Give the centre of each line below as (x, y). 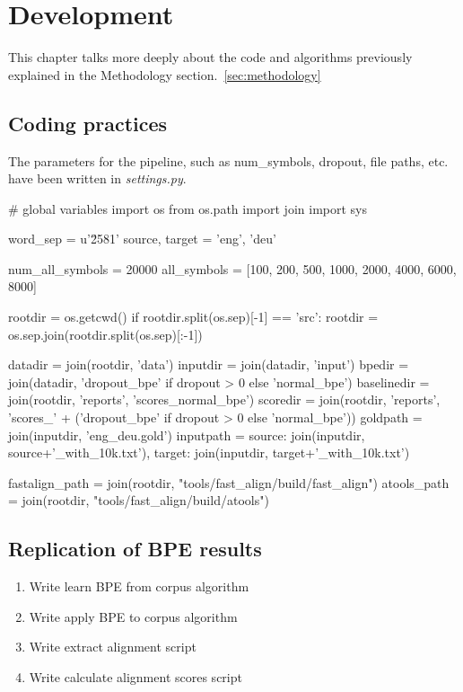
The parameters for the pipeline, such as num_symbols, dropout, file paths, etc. (228, 160)
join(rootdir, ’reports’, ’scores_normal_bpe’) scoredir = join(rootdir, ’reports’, (224, 399)
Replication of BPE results (135, 549)
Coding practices (88, 123)
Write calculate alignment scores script (135, 677)
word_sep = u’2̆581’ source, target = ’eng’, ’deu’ (142, 239)
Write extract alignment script (113, 647)
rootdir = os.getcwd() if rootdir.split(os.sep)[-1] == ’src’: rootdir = (193, 317)
